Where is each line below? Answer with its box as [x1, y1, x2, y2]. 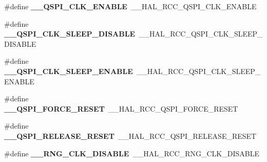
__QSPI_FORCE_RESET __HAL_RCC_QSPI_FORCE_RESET [4, 103, 238, 114]
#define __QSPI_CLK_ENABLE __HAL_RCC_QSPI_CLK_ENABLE [4, 1, 257, 11]
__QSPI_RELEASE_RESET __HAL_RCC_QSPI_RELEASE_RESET [4, 130, 257, 141]
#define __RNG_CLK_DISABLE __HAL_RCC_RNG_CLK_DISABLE [4, 148, 259, 158]
